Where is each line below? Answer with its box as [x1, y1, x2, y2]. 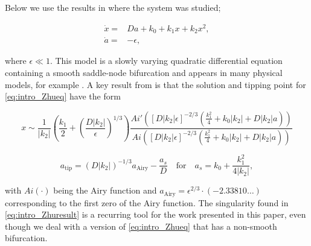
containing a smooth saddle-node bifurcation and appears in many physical [5, 66, 283, 78]
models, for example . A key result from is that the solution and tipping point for [5, 78, 306, 90]
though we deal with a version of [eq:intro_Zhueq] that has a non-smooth [5, 219, 277, 232]
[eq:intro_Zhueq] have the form [5, 90, 121, 102]
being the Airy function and [53, 184, 157, 197]
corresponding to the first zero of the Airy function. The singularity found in [5, 196, 289, 209]
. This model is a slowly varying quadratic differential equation [50, 54, 283, 67]
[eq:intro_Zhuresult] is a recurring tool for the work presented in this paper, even [5, 208, 306, 221]
